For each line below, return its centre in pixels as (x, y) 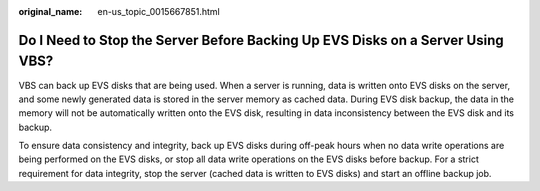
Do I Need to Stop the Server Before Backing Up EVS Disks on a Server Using (261, 40)
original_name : (50, 11)
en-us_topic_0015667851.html (158, 11)
